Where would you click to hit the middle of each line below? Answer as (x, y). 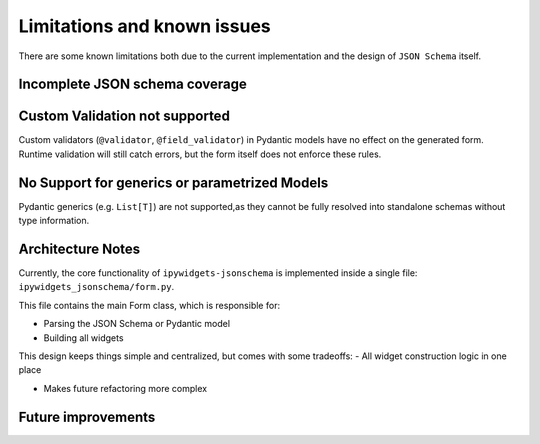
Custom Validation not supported (124, 116)
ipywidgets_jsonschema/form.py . (96, 287)
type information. (54, 221)
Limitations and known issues (145, 26)
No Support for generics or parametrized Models (173, 182)
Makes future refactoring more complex (125, 388)
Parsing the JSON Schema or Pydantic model (136, 324)
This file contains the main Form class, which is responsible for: (149, 305)
